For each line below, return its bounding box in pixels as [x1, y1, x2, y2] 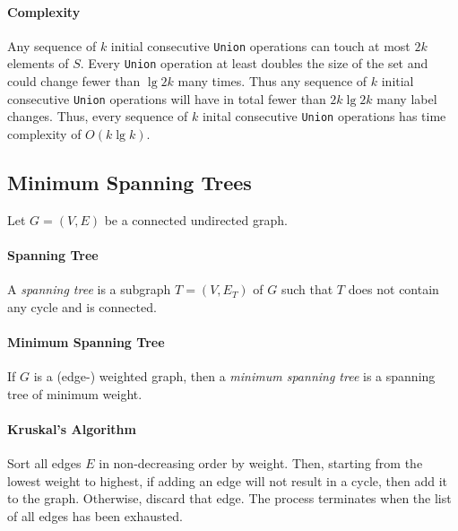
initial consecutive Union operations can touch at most [110, 36, 410, 55]
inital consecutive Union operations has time [202, 107, 446, 126]
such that [281, 280, 333, 299]
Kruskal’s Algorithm [7, 419, 136, 438]
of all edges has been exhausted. [7, 506, 183, 525]
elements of [7, 54, 69, 73]
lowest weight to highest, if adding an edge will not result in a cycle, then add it [7, 471, 448, 490]
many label [376, 89, 437, 108]
